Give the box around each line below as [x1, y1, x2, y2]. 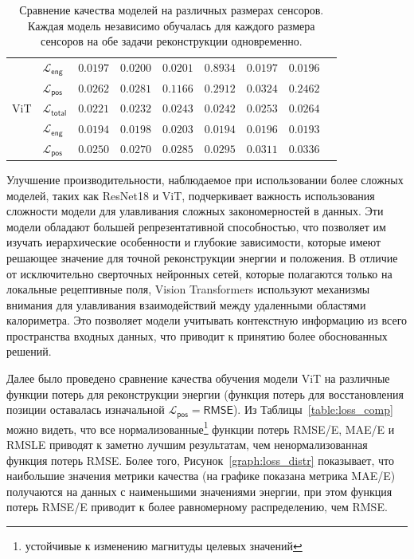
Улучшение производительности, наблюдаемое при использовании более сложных [6, 171, 404, 187]
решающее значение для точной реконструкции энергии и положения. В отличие [6, 249, 398, 266]
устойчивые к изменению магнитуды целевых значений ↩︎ [25, 537, 303, 553]
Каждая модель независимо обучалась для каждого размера [28, 17, 315, 33]
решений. [6, 343, 52, 360]
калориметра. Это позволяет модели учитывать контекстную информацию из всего [6, 312, 408, 329]
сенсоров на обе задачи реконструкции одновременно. [41, 33, 303, 49]
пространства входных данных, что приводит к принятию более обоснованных [6, 327, 388, 344]
